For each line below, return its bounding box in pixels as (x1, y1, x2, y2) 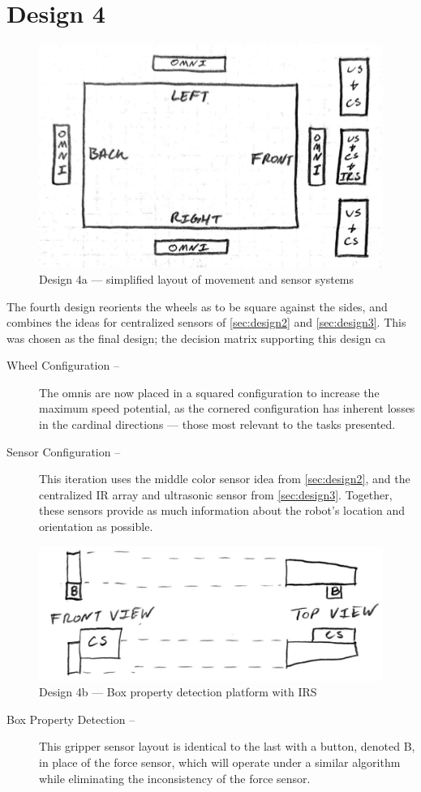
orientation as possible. (39, 518, 153, 535)
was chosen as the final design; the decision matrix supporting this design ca (6, 329, 386, 346)
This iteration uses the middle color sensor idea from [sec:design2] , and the (39, 470, 410, 487)
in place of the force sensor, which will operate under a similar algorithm (39, 754, 401, 771)
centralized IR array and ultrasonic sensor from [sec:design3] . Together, (39, 486, 393, 503)
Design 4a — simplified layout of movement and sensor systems (39, 270, 354, 287)
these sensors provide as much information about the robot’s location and (39, 502, 405, 519)
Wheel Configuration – (6, 357, 119, 374)
